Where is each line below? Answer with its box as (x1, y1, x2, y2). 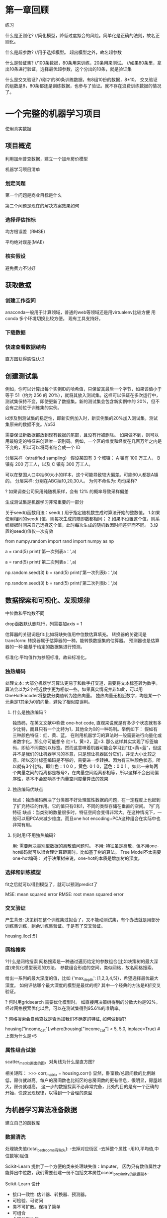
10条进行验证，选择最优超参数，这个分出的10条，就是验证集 (9, 66, 132, 72)
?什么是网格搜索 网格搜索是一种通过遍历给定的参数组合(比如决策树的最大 (5, 959, 154, 965)
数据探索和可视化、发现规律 (5, 596, 90, 604)
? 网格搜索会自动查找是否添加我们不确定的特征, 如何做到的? (5, 1016, 127, 1022)
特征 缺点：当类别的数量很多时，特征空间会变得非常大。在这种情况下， (12, 810, 158, 815)
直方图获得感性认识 (5, 356, 45, 362)
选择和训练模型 (5, 869, 41, 876)
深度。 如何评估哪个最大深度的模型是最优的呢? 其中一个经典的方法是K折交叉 (5, 982, 161, 988)
